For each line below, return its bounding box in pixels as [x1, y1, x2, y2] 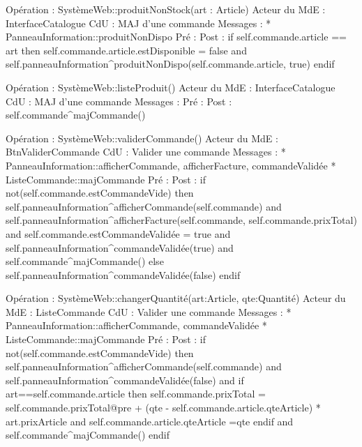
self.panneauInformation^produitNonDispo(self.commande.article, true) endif [6, 56, 335, 71]
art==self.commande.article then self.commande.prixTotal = [6, 386, 266, 401]
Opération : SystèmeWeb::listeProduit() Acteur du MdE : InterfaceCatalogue [6, 79, 335, 94]
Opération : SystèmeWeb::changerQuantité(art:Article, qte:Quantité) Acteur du [6, 291, 346, 305]
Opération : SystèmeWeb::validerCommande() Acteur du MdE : [6, 130, 278, 145]
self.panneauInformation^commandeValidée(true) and [6, 240, 234, 255]
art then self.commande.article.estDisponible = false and [6, 43, 247, 57]
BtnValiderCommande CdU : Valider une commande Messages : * [6, 144, 286, 159]
